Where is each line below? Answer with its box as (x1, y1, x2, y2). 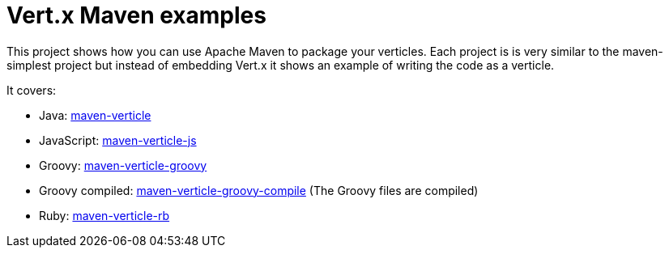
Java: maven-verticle (39, 108, 151, 122)
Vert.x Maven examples (6, 2, 266, 29)
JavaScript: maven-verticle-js (39, 133, 197, 147)
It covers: (6, 83, 57, 97)
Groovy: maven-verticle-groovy (39, 158, 207, 172)
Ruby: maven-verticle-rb (39, 208, 170, 222)
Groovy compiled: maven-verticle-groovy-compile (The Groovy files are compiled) (39, 183, 479, 197)
